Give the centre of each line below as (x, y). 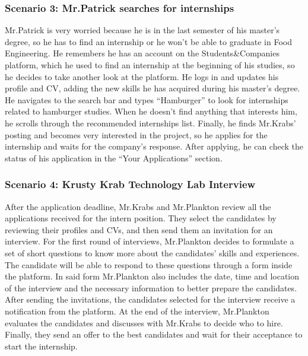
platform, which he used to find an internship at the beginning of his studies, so (150, 65)
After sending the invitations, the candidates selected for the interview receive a (150, 299)
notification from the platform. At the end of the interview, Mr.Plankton (137, 311)
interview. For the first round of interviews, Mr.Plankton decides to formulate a (150, 241)
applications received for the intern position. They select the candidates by (141, 218)
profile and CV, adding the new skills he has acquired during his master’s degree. (153, 88)
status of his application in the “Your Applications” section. (114, 158)
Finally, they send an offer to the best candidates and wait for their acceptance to (154, 334)
